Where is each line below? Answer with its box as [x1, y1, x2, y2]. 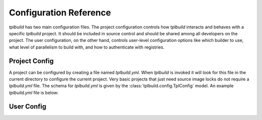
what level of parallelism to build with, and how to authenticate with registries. [9, 44, 164, 50]
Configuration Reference [9, 7, 111, 18]
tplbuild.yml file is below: [9, 90, 59, 95]
